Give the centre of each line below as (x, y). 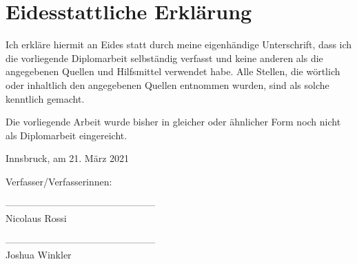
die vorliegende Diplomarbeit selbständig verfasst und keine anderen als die (164, 58)
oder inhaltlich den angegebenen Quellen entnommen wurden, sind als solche (167, 84)
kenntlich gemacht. (45, 98)
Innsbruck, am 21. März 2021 (68, 158)
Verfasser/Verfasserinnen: (59, 181)
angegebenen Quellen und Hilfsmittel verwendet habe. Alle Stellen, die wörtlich (173, 71)
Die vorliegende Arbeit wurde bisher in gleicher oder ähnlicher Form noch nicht (173, 122)
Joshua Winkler (39, 255)
